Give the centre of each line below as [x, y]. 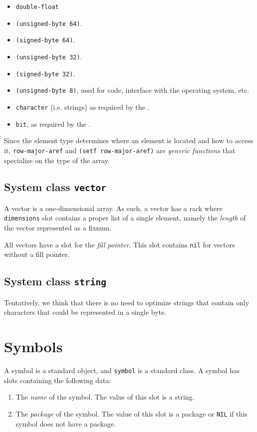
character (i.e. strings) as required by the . [83, 107]
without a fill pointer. [37, 254]
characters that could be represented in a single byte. [85, 312]
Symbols [33, 346]
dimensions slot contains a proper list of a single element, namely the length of [125, 218]
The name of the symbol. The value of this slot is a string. [105, 397]
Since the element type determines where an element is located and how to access [129, 140]
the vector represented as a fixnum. [58, 228]
